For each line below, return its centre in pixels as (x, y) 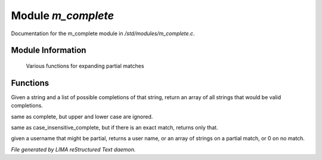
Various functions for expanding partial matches (85, 66)
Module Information (49, 50)
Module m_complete (63, 16)
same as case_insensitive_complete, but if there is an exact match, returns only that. (114, 128)
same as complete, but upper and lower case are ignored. (82, 116)
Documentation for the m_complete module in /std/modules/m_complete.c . (103, 33)
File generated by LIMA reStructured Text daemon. (73, 149)
